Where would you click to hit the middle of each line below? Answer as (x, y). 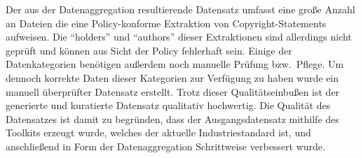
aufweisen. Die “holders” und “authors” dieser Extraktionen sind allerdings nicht (179, 37)
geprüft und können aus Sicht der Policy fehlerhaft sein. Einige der (149, 50)
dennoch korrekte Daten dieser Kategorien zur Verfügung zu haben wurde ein (172, 77)
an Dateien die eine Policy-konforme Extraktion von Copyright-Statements (166, 23)
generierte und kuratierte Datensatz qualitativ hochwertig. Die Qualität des (168, 105)
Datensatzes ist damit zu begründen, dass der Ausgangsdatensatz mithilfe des (172, 118)
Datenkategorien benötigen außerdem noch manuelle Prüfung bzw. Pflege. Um (175, 64)
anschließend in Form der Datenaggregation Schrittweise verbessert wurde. (165, 146)
